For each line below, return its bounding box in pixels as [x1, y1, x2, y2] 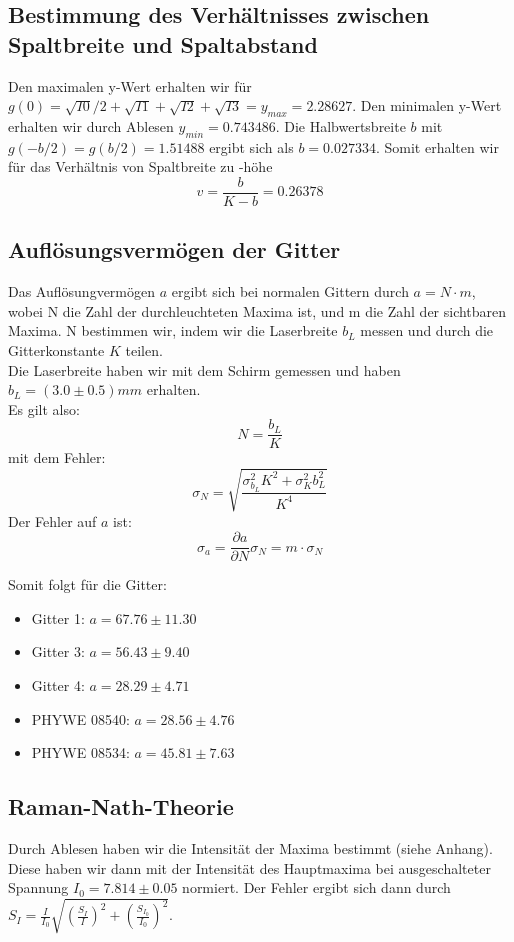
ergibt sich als [209, 136, 294, 157]
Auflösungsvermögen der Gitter [8, 234, 341, 265]
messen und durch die [360, 320, 494, 341]
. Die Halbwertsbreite [275, 115, 406, 136]
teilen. [125, 340, 163, 361]
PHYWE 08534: [31, 742, 130, 763]
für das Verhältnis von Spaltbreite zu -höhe [8, 156, 273, 177]
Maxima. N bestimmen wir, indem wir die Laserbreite [8, 320, 338, 341]
